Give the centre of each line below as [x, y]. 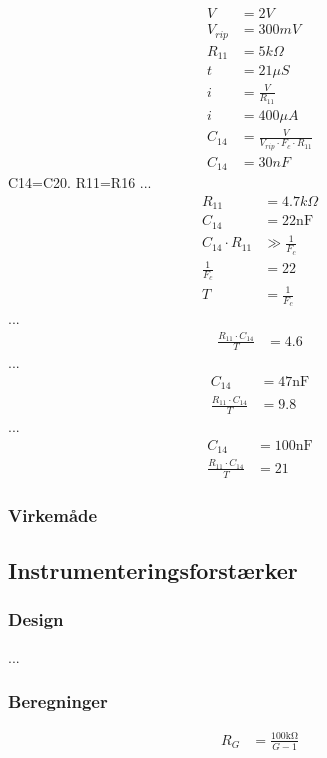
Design [36, 619]
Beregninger [58, 701]
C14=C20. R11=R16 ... [80, 182]
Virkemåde [53, 514]
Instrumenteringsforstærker [153, 569]
